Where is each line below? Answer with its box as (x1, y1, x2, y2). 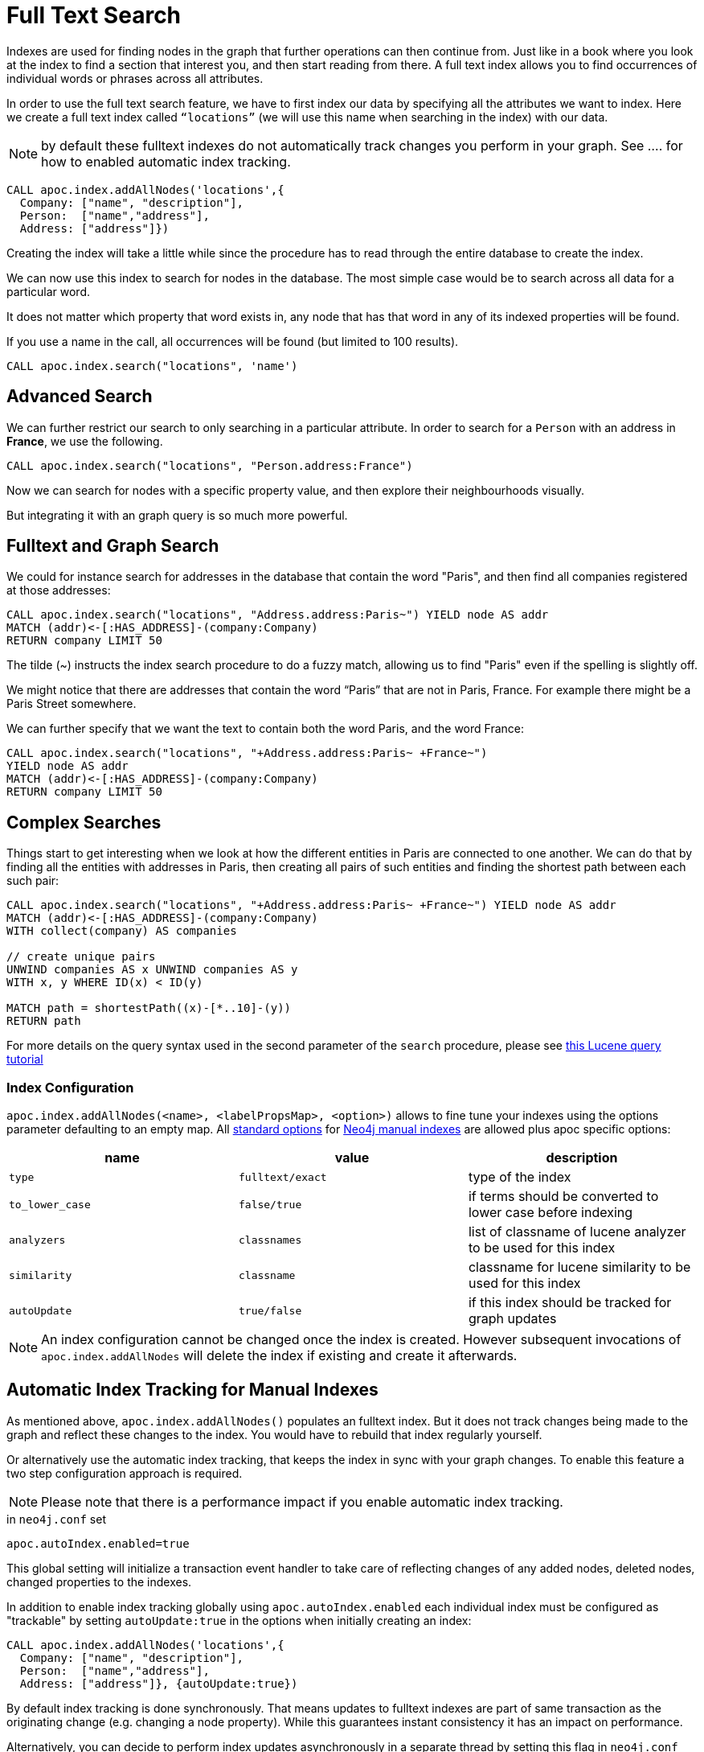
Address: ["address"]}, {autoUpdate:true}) (19, 1676, 298, 1690)
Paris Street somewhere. (6, 697, 137, 711)
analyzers (9, 1233, 66, 1246)
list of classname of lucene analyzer (468, 1224, 686, 1240)
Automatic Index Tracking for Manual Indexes (6, 1380, 379, 1400)
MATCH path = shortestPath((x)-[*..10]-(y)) (6, 1001, 292, 1015)
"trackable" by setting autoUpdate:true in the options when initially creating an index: (6, 1613, 472, 1627)
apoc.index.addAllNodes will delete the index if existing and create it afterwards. (41, 1347, 518, 1364)
